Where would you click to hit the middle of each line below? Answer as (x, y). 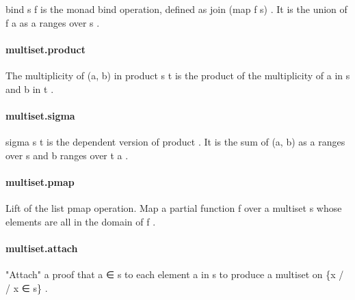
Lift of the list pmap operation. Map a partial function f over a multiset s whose (174, 207)
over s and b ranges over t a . (67, 155)
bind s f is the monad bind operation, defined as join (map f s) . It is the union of (176, 9)
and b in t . (30, 88)
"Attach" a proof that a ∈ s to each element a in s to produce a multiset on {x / (175, 274)
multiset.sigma (40, 115)
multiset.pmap (40, 181)
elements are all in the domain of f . (81, 221)
